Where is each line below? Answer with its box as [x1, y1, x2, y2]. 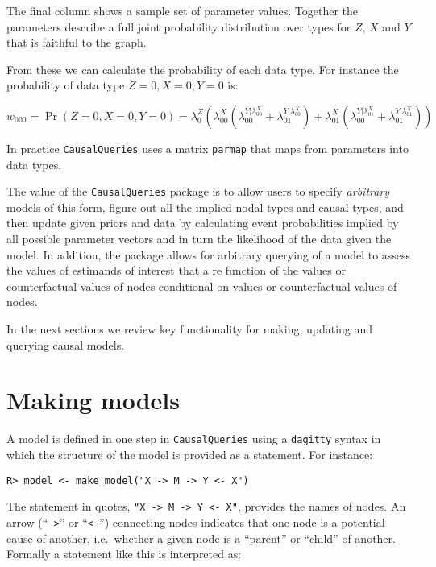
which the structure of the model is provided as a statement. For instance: [6, 446, 373, 462]
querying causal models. [6, 336, 125, 353]
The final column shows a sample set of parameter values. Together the [6, 2, 359, 19]
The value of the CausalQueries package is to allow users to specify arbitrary [6, 183, 390, 200]
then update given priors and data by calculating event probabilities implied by [6, 214, 399, 231]
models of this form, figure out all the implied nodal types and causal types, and [6, 198, 404, 215]
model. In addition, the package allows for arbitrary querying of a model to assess [6, 246, 411, 263]
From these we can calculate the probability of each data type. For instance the [6, 60, 399, 77]
